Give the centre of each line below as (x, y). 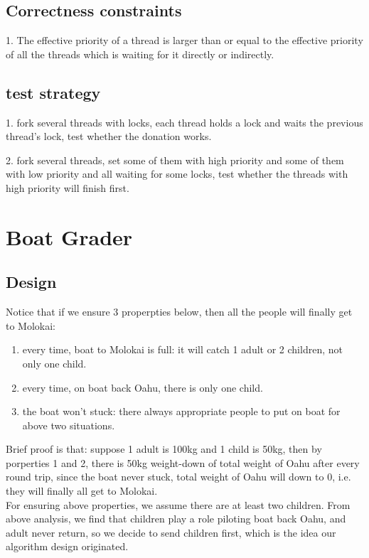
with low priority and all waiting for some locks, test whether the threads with (177, 174)
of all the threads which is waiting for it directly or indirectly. (140, 54)
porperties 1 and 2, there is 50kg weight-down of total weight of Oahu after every (183, 462)
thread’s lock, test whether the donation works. (109, 136)
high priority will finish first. (68, 187)
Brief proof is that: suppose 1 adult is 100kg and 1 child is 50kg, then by (164, 449)
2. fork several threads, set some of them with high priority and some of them (175, 160)
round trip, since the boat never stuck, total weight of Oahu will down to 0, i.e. (178, 477)
